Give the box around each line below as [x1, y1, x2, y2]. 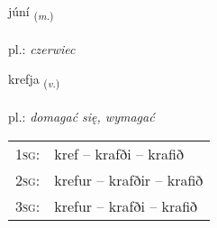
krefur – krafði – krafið [54, 195, 198, 216]
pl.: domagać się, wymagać [8, 107, 155, 126]
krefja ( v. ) [8, 69, 60, 91]
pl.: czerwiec [8, 39, 76, 58]
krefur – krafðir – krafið [54, 169, 203, 190]
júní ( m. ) [8, 2, 54, 23]
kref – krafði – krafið [54, 142, 184, 164]
